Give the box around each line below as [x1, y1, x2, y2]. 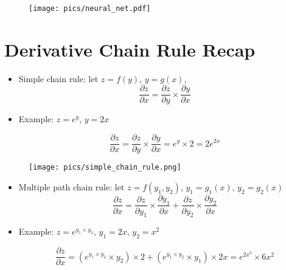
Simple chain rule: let [18, 72, 99, 85]
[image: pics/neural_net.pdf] [29, 4, 151, 13]
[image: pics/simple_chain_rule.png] [29, 163, 181, 172]
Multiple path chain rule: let [18, 180, 125, 193]
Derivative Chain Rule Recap [4, 36, 256, 61]
